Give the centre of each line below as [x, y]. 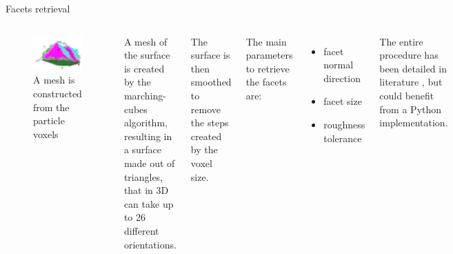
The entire [401, 41]
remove [206, 109]
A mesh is [54, 80]
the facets [266, 82]
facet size [343, 101]
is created [144, 68]
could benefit [407, 95]
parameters [269, 55]
